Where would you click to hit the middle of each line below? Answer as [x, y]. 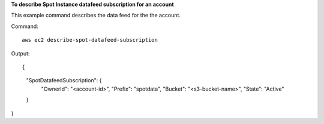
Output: [20, 53]
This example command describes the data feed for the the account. [96, 15]
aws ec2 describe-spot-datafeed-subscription [90, 40]
